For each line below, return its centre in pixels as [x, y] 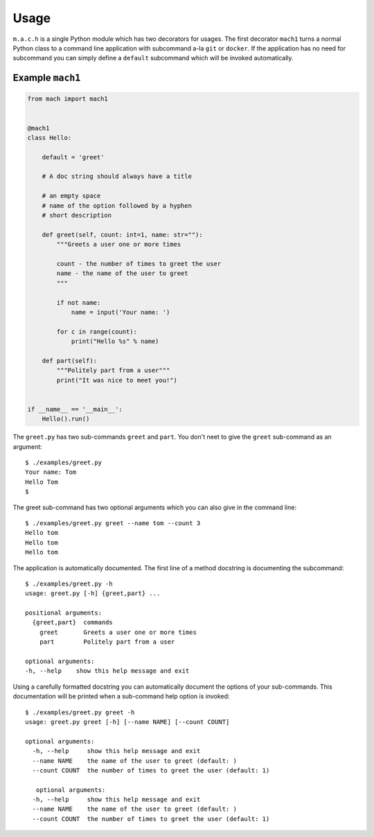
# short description [77, 215]
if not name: [79, 302]
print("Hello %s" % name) [115, 342]
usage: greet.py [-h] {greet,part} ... [93, 593]
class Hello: [50, 138]
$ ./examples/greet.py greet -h [80, 712]
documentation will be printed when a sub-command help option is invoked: [121, 696]
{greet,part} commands [73, 623]
